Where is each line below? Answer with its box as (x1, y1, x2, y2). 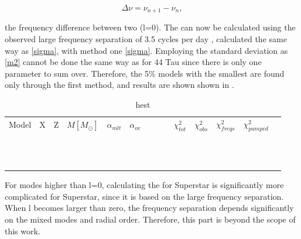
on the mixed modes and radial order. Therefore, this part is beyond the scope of (5, 213, 296, 225)
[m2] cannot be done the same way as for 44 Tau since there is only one (5, 56, 262, 68)
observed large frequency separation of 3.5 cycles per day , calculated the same (5, 33, 287, 45)
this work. (5, 224, 40, 237)
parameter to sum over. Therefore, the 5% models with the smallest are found (5, 67, 285, 79)
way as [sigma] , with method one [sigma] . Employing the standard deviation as (5, 44, 288, 56)
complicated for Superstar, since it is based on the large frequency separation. (5, 190, 284, 202)
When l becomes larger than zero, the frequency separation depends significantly (5, 202, 294, 214)
